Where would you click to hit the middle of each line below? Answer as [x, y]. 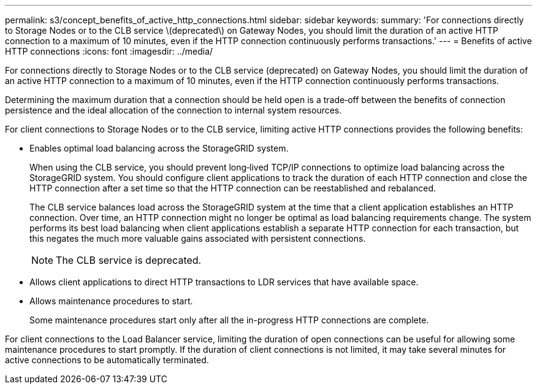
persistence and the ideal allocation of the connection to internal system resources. [173, 110]
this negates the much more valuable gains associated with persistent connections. [198, 238]
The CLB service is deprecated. [129, 260]
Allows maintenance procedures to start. [111, 301]
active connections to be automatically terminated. [107, 360]
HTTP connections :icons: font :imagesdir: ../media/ [109, 51]
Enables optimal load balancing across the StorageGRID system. [159, 148]
